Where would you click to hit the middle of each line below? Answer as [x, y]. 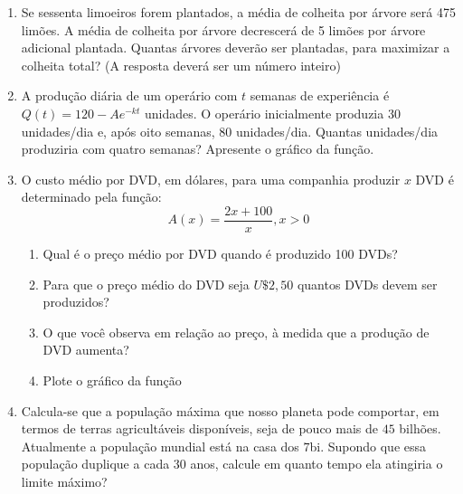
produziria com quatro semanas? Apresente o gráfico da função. [198, 149]
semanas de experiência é [320, 95]
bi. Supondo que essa [368, 446]
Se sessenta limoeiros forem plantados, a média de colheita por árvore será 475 [238, 12]
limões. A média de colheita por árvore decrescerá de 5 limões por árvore [223, 29]
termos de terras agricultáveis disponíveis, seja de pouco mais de [200, 428]
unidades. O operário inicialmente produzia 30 [272, 113]
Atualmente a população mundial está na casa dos [160, 446]
